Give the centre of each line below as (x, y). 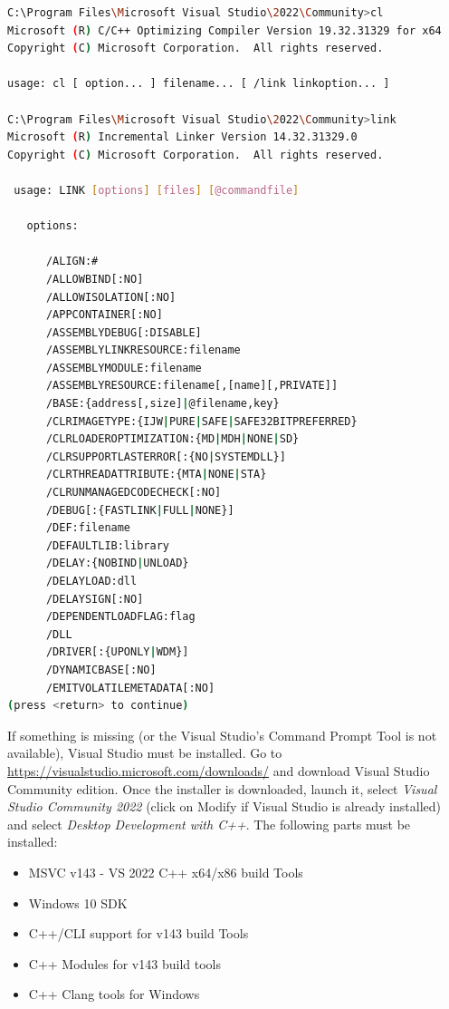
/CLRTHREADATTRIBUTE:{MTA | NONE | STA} (156, 475)
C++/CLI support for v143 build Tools (139, 933)
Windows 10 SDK (78, 902)
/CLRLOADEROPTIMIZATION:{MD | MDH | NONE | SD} (172, 439)
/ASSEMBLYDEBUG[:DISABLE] (124, 332)
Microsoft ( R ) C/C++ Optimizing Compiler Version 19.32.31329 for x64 (224, 30)
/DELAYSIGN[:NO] (95, 599)
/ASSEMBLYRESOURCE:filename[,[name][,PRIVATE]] (192, 386)
